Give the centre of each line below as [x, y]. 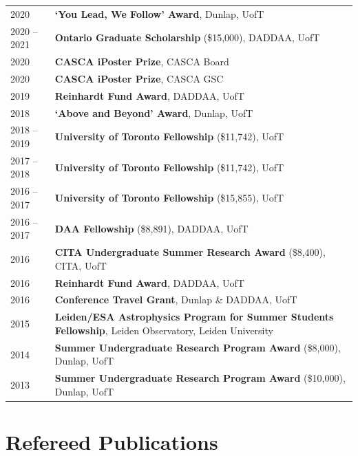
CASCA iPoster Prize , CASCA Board [142, 62]
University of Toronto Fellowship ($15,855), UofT [169, 198]
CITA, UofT [81, 265]
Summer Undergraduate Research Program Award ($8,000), [198, 347]
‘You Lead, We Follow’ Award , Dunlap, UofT [159, 13]
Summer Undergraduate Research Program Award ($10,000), [200, 378]
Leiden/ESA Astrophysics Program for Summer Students [194, 317]
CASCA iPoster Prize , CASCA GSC [139, 78]
